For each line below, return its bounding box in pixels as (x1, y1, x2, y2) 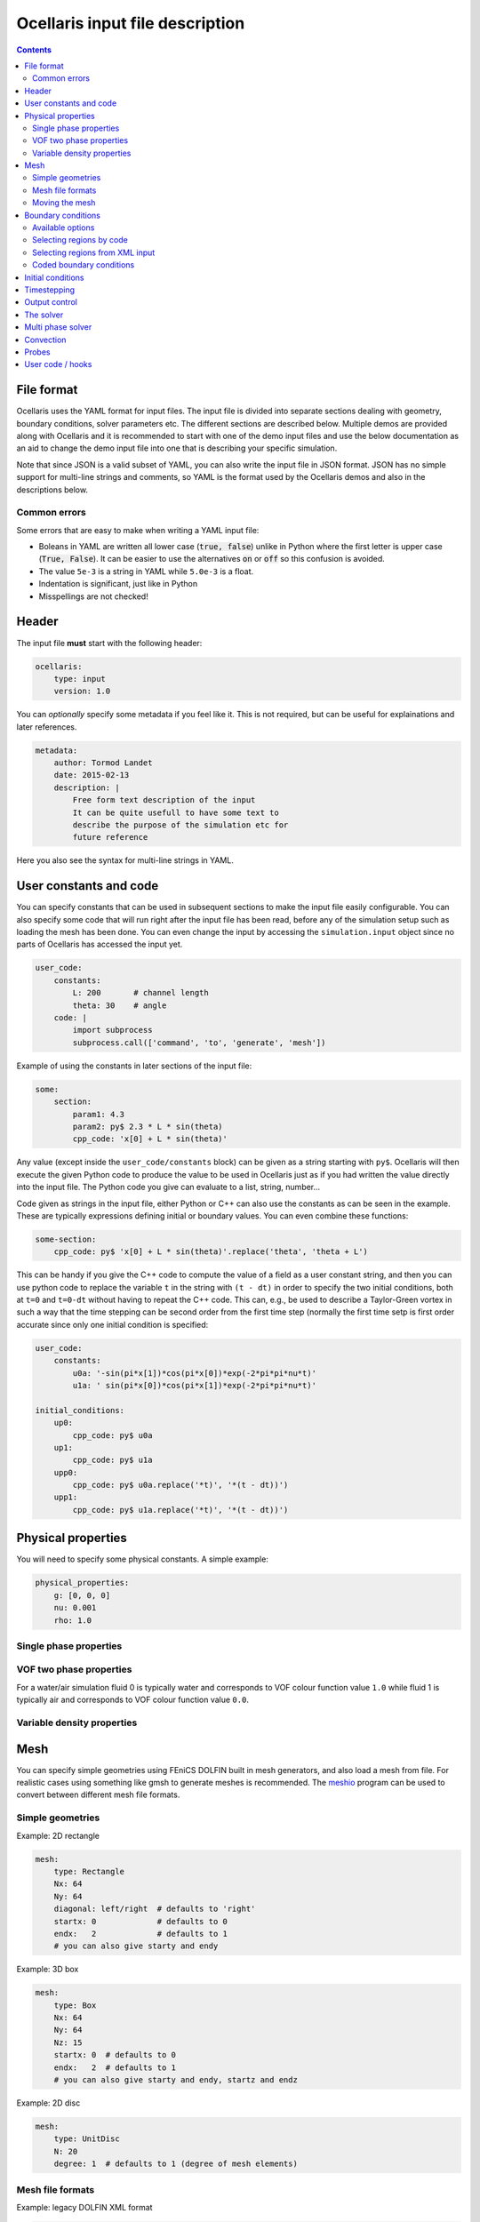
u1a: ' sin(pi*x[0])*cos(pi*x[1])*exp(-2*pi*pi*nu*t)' (72, 1380, 317, 1390)
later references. (16, 721, 77, 732)
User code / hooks (24, 359, 92, 370)
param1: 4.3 (72, 1109, 124, 1119)
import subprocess (72, 1025, 153, 1035)
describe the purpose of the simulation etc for (72, 820, 289, 830)
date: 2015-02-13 (53, 770, 130, 780)
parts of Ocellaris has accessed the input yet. (16, 939, 183, 950)
